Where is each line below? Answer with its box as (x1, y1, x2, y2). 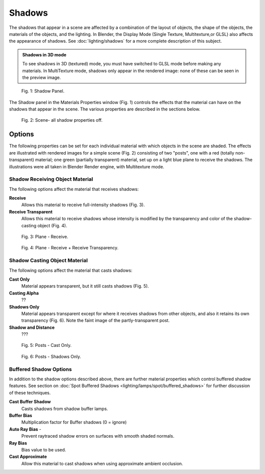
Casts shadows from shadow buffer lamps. (21, 405, 108, 412)
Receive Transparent (9, 209, 53, 214)
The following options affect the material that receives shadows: (9, 186, 139, 192)
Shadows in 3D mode (22, 52, 67, 57)
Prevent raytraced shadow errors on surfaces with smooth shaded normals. (21, 433, 174, 439)
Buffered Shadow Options (9, 366, 72, 372)
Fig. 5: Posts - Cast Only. (21, 342, 72, 348)
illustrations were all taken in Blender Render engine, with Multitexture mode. (9, 163, 164, 169)
